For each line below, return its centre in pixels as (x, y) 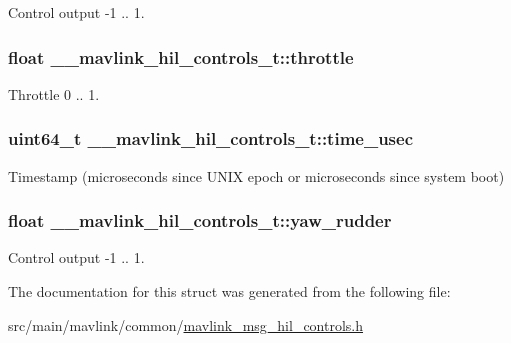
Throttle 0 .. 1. (54, 93)
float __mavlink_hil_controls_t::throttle (181, 56)
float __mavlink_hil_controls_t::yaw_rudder (200, 220)
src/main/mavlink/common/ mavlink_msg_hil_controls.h (186, 324)
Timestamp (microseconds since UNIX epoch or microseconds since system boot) (256, 175)
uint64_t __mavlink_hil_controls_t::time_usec (211, 138)
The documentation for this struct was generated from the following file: (229, 291)
